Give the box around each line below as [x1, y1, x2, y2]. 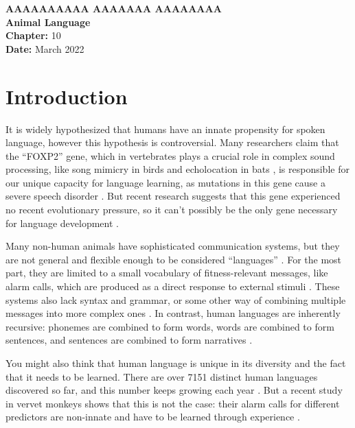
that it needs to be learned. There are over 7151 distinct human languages [5, 369, 318, 383]
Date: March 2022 [5, 41, 84, 56]
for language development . [5, 215, 119, 230]
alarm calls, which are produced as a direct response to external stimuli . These [5, 279, 340, 294]
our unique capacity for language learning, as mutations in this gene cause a [5, 175, 325, 189]
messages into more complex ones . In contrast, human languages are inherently [5, 306, 341, 320]
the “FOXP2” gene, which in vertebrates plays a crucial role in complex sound [5, 148, 335, 163]
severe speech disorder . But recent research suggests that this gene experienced [5, 189, 341, 203]
